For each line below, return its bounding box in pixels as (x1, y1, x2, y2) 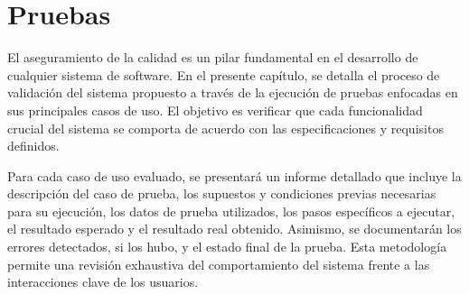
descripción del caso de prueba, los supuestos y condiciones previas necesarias (7, 184, 436, 203)
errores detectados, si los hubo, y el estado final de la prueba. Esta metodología (7, 237, 447, 256)
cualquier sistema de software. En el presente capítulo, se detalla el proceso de (7, 65, 440, 84)
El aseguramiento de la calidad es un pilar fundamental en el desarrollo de (7, 48, 418, 67)
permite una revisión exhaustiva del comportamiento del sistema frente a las (7, 254, 430, 273)
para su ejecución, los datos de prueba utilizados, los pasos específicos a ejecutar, (7, 201, 455, 220)
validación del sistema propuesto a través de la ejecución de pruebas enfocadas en (7, 83, 458, 102)
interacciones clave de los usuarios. (7, 272, 199, 291)
